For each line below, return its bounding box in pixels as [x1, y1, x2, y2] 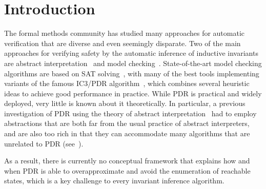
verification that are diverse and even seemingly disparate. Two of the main [4, 37, 241, 48]
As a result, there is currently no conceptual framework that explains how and [4, 155, 250, 166]
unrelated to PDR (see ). [4, 138, 84, 149]
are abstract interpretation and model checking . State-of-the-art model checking [4, 57, 262, 68]
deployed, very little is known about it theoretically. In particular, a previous [4, 98, 245, 109]
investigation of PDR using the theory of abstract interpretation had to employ [4, 108, 257, 118]
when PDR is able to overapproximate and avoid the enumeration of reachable [4, 165, 251, 176]
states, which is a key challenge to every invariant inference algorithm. [4, 175, 224, 186]
